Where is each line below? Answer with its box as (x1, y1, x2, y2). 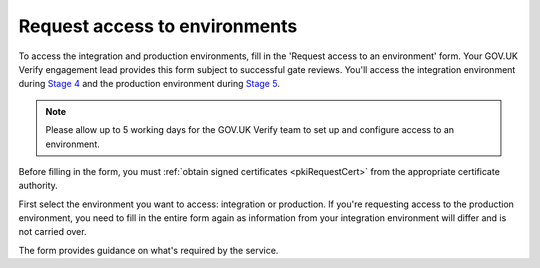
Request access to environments (18, 15, 298, 37)
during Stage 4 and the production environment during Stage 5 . (18, 78, 280, 90)
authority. (18, 180, 59, 192)
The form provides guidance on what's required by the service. (18, 244, 279, 256)
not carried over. (18, 226, 87, 238)
